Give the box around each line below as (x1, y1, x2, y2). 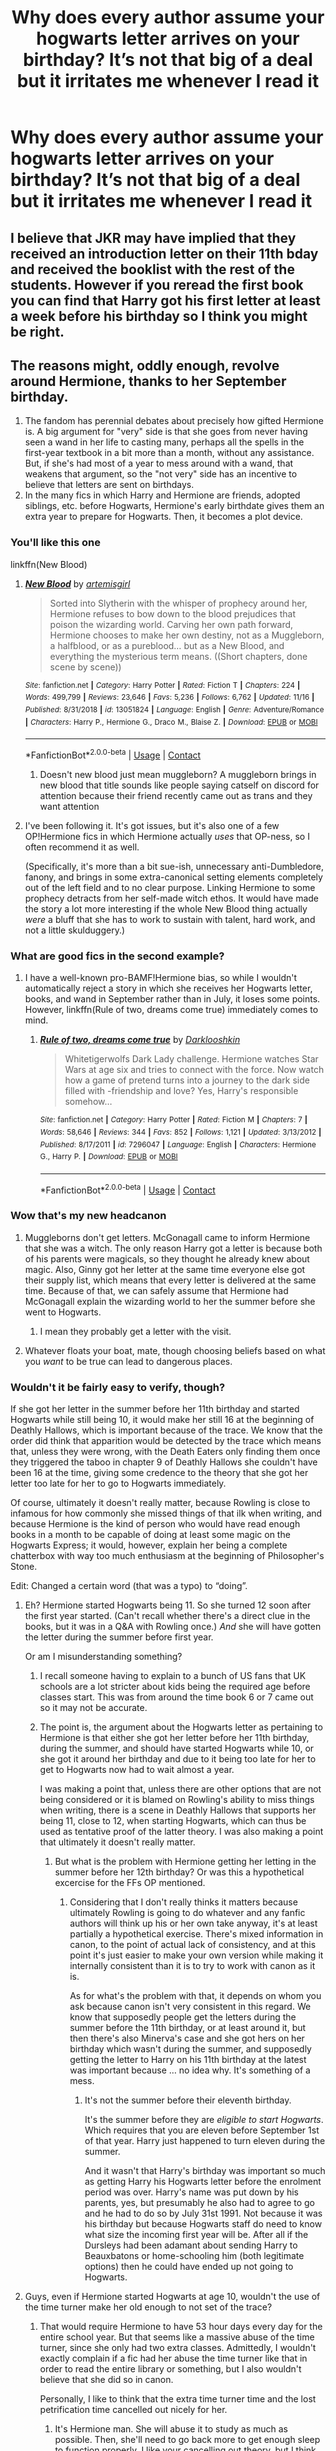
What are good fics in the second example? (10, 949, 225, 963)
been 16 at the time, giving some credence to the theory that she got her (10, 1467, 309, 1479)
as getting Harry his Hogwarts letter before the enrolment (84, 2176, 322, 2188)
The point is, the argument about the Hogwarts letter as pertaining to (39, 1721, 323, 1733)
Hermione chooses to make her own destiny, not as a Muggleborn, (49, 629, 325, 641)
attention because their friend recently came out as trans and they (39, 789, 313, 801)
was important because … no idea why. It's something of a (69, 2064, 311, 2076)
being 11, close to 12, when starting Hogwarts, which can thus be (39, 1815, 307, 1827)
